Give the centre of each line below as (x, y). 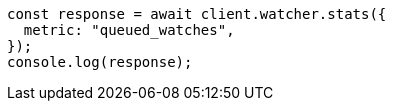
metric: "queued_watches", (129, 30)
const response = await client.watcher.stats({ (197, 14)
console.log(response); (100, 62)
